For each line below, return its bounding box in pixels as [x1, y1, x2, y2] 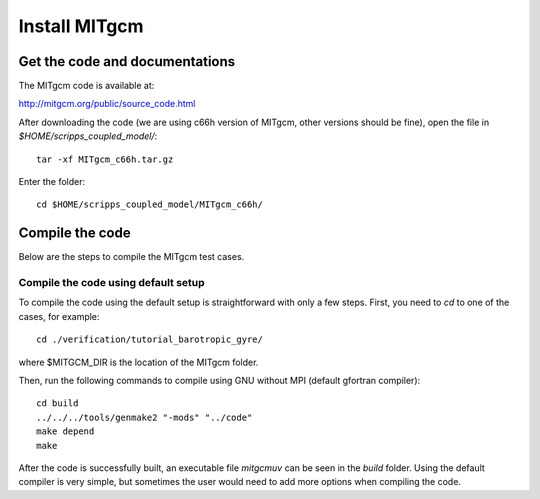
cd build [36, 398, 79, 409]
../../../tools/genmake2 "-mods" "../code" [36, 411, 253, 423]
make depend [36, 426, 95, 437]
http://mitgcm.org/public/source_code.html [18, 98, 196, 110]
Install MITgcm [18, 15, 144, 37]
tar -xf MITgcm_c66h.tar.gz [36, 153, 174, 165]
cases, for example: [18, 310, 100, 322]
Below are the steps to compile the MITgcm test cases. [18, 251, 245, 263]
